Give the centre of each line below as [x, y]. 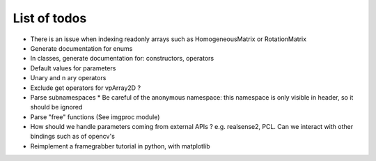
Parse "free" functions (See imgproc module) [95, 117]
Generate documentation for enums [81, 48]
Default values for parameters [73, 68]
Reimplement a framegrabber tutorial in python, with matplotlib [120, 146]
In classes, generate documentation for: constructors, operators [122, 59]
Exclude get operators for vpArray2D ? [86, 88]
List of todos [50, 18]
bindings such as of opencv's [72, 137]
